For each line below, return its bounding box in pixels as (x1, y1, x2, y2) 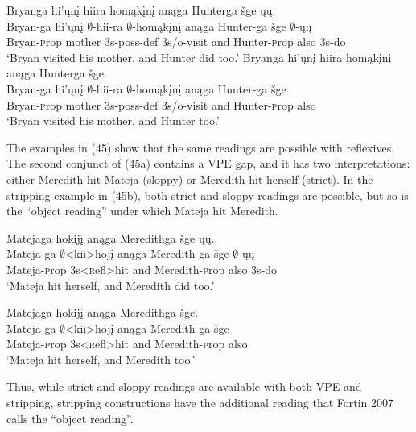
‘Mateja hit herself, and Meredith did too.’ (6, 276, 215, 293)
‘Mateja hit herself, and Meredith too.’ (6, 351, 196, 368)
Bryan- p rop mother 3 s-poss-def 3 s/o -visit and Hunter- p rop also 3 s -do (6, 33, 346, 50)
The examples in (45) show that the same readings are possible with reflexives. (6, 139, 395, 156)
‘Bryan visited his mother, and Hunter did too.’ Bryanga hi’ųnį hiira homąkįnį (6, 48, 392, 65)
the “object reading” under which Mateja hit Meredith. (6, 202, 278, 219)
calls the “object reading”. (6, 409, 134, 426)
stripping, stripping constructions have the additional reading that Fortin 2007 (6, 394, 394, 411)
